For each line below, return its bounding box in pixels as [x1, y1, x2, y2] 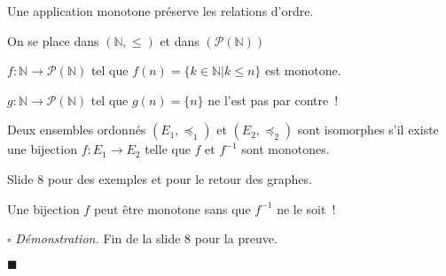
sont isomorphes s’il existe [297, 120, 439, 139]
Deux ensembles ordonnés [7, 120, 146, 139]
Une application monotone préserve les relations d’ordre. [7, 2, 314, 19]
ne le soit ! [277, 199, 336, 218]
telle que [145, 140, 191, 158]
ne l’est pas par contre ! [207, 90, 339, 109]
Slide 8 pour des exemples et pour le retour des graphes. [7, 169, 312, 188]
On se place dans [7, 31, 99, 50]
